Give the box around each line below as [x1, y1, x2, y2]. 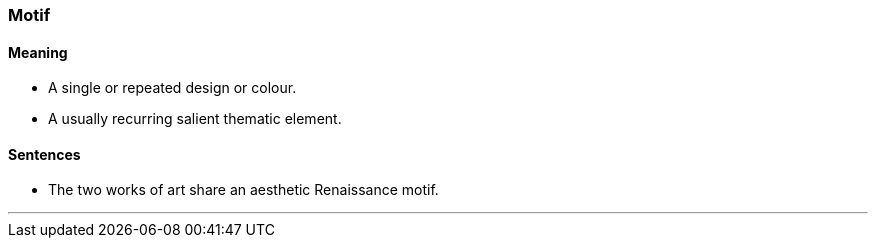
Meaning [8, 43, 68, 61]
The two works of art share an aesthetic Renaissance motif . [48, 181, 439, 199]
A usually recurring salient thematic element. [48, 110, 342, 128]
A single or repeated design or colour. [48, 79, 297, 97]
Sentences [8, 145, 81, 163]
